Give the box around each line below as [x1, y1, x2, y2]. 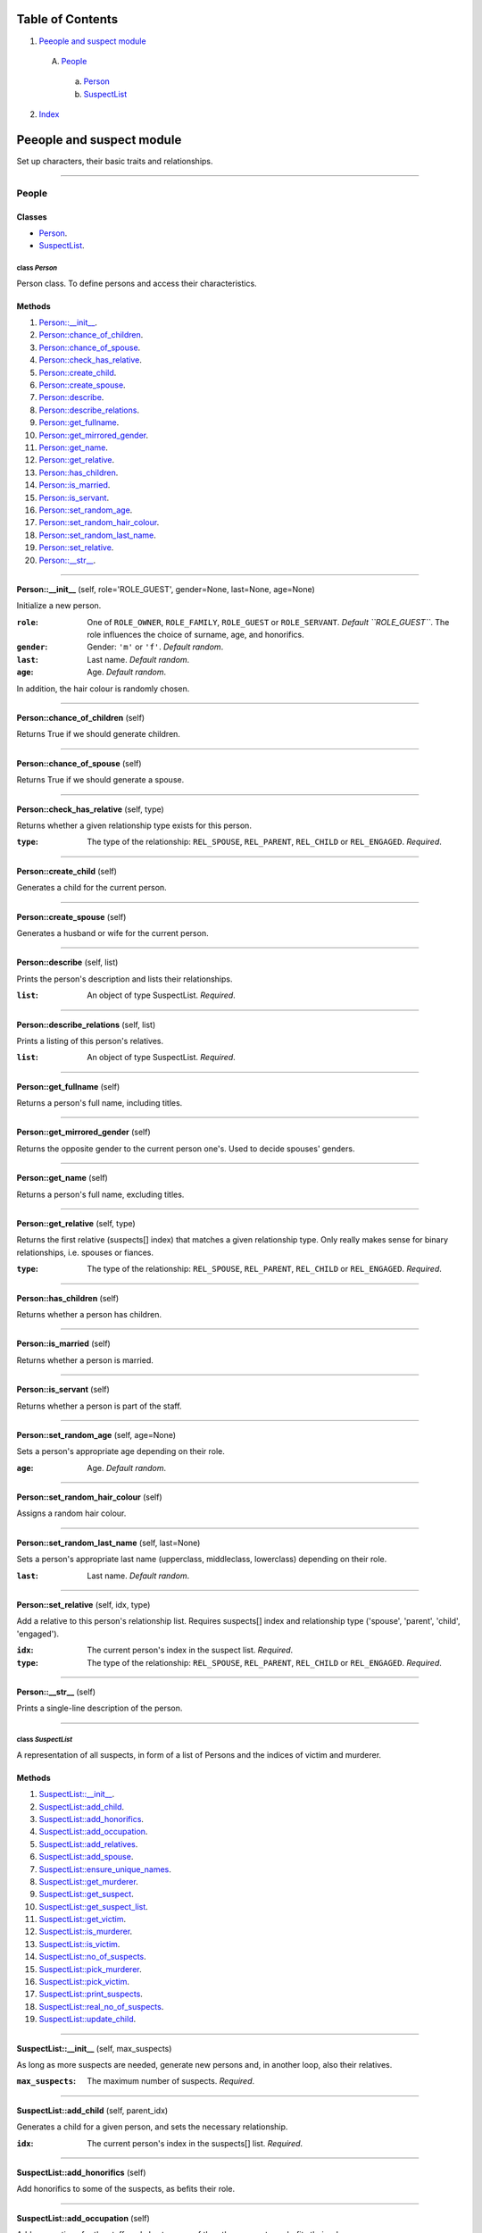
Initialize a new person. [16, 600, 102, 611]
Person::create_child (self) [16, 866, 118, 876]
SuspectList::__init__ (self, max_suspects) [16, 2043, 172, 2053]
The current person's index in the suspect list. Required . [87, 1644, 294, 1656]
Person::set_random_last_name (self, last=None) [16, 1537, 201, 1548]
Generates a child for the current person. [16, 882, 167, 893]
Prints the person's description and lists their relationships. [16, 974, 233, 984]
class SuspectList [16, 1735, 73, 1744]
